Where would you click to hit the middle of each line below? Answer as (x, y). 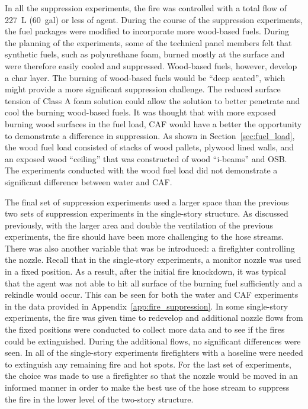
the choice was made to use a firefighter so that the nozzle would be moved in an (151, 376)
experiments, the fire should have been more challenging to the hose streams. (145, 236)
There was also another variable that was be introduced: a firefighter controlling (150, 248)
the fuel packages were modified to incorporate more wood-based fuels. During (147, 31)
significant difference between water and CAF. (89, 181)
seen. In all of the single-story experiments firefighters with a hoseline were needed (154, 352)
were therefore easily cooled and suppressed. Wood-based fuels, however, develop (151, 65)
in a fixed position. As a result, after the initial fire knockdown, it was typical (145, 271)
